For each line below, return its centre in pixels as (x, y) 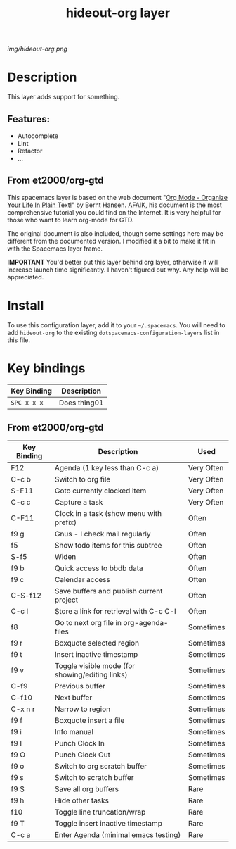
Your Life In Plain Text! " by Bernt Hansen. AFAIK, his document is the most (115, 205)
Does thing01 (81, 403)
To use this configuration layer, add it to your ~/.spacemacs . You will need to (117, 325)
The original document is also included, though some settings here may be (115, 233)
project (66, 600)
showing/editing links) (91, 675)
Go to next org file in (88, 623)
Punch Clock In (80, 743)
